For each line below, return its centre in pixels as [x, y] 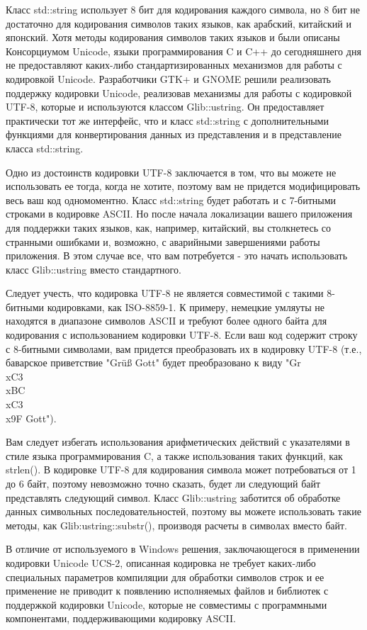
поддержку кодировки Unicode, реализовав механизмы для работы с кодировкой [179, 92]
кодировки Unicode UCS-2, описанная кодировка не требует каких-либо [161, 562]
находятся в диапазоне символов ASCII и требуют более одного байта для [166, 321]
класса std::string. [45, 148]
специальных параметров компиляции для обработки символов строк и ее [165, 576]
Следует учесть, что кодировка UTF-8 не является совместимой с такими [165, 293]
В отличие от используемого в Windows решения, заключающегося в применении [183, 549]
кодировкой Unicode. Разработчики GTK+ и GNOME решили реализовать [168, 78]
